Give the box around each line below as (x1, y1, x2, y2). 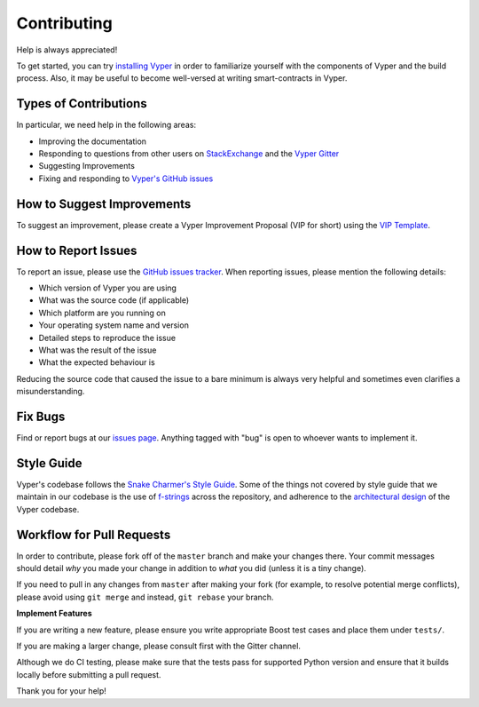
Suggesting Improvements (38, 161, 135, 171)
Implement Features (16, 608, 92, 619)
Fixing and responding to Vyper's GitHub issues (38, 173, 214, 184)
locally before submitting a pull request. (16, 669, 161, 679)
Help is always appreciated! (16, 44, 118, 55)
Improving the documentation (38, 136, 146, 147)
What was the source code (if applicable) (38, 295, 190, 306)
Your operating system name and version (38, 320, 190, 330)
